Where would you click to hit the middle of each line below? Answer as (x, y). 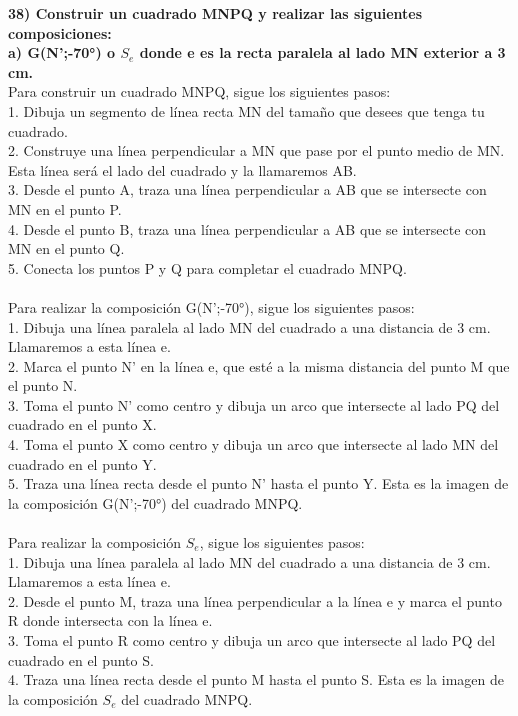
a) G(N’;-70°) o (62, 52)
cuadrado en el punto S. (81, 659)
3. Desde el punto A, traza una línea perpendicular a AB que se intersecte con (247, 189)
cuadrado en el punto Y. (82, 463)
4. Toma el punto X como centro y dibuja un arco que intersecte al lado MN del (253, 444)
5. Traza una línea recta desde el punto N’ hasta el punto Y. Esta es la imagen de (258, 483)
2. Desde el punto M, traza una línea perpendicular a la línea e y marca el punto (255, 600)
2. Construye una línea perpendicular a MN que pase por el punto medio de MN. (256, 150)
